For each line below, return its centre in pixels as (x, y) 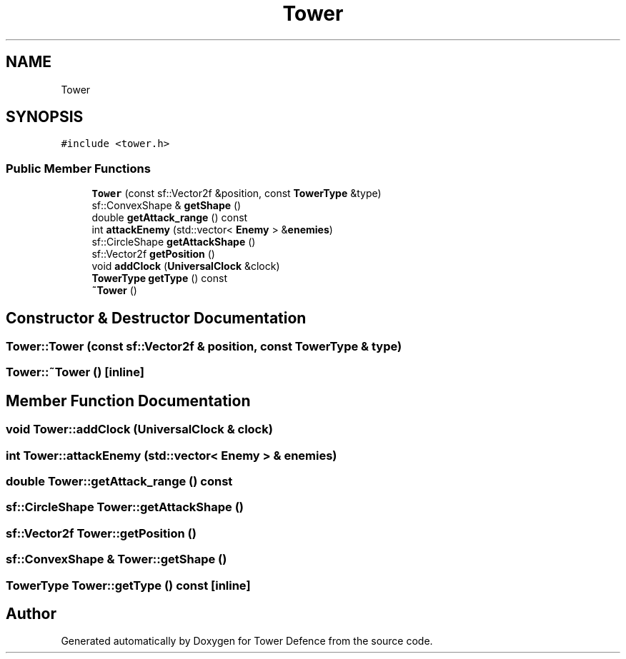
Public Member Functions (78, 168)
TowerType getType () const (160, 278)
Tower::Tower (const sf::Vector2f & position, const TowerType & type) (204, 347)
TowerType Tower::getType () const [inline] (128, 585)
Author (31, 613)
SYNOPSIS (45, 117)
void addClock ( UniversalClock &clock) (186, 266)
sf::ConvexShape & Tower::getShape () (116, 559)
